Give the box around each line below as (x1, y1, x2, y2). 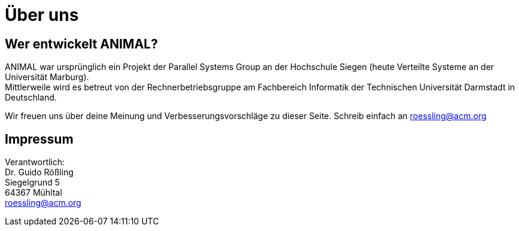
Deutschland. (5, 92, 57, 103)
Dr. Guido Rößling (5, 167, 74, 178)
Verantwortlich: (5, 157, 65, 168)
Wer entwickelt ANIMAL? (5, 36, 158, 51)
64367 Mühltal (5, 187, 62, 198)
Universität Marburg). (5, 72, 89, 83)
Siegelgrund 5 (5, 177, 60, 188)
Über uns (5, 5, 79, 25)
